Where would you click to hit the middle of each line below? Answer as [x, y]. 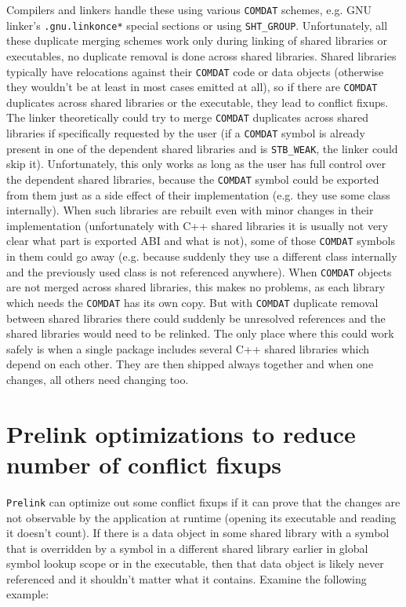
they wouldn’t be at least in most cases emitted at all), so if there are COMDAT [192, 87]
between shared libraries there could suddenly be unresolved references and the [196, 318]
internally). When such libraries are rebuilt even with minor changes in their [190, 210]
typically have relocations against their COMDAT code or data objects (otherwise [195, 71]
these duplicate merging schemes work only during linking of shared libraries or [197, 40]
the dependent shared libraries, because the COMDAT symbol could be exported [193, 179]
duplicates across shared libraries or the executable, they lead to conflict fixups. [198, 102]
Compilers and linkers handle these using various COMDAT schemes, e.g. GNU [189, 9]
